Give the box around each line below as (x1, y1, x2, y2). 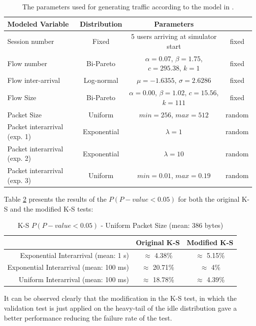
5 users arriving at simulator (131, 31, 217, 41)
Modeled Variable (7, 18, 69, 29)
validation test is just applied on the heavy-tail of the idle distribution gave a (4, 303, 237, 313)
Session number (7, 36, 54, 46)
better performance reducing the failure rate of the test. (4, 312, 172, 323)
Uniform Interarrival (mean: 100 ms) (19, 274, 129, 285)
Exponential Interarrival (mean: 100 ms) (7, 262, 129, 272)
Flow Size (7, 92, 36, 102)
